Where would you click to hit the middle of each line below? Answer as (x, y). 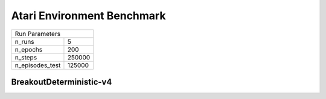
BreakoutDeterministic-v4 (62, 82)
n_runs (24, 41)
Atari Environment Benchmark (88, 16)
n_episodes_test (38, 65)
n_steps (26, 57)
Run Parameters (37, 34)
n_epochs (29, 49)
